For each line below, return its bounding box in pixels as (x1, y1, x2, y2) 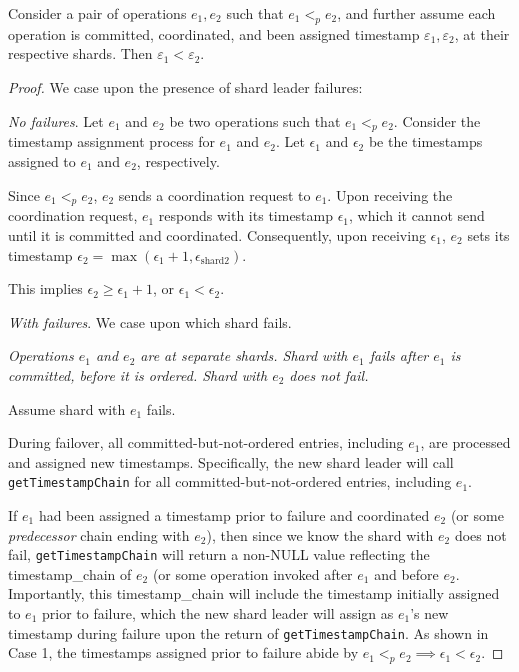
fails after (369, 345, 429, 366)
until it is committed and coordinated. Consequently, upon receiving (8, 224, 426, 245)
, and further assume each (337, 3, 496, 23)
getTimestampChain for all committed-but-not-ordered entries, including (8, 471, 452, 492)
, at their (454, 23, 510, 44)
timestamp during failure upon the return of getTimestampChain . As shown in (8, 622, 489, 643)
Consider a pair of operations (8, 3, 187, 23)
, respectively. (136, 150, 220, 171)
